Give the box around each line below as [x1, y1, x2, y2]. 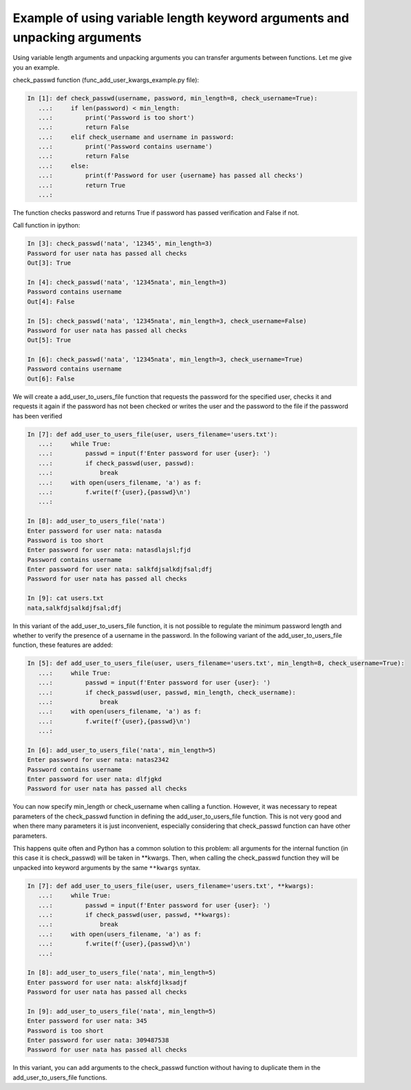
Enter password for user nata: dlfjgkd [27, 776, 162, 783]
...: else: [38, 162, 89, 170]
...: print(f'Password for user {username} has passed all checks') [38, 172, 304, 179]
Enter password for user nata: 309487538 [27, 1036, 169, 1044]
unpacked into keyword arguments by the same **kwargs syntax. [12, 863, 201, 871]
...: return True [38, 181, 126, 189]
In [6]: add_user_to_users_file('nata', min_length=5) [27, 746, 216, 754]
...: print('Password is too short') [38, 114, 195, 121]
